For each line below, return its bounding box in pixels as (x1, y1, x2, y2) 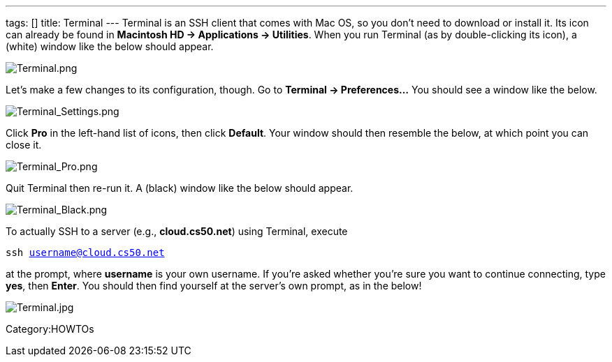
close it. (6, 139, 42, 151)
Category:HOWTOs (6, 323, 94, 335)
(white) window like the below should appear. (6, 40, 214, 52)
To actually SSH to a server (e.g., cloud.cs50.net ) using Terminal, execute (6, 225, 348, 237)
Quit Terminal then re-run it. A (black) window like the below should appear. (6, 182, 354, 194)
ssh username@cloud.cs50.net (6, 247, 165, 258)
